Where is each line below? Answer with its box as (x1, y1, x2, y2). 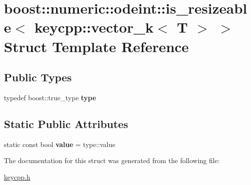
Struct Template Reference (4, 36, 189, 56)
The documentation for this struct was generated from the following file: (4, 155, 220, 166)
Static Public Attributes (4, 116, 128, 131)
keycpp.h (4, 171, 31, 182)
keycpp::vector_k (34, 17, 154, 37)
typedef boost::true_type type (4, 92, 97, 102)
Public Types (4, 70, 72, 85)
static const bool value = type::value (4, 139, 116, 149)
